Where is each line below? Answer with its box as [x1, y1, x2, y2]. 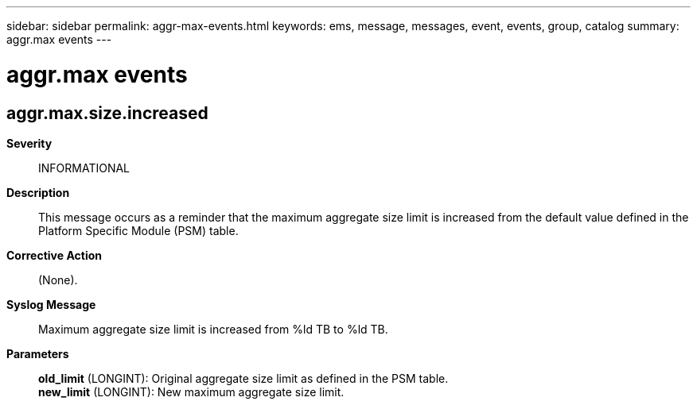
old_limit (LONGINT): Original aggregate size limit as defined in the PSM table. [38, 371, 449, 385]
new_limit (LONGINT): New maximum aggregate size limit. [38, 384, 345, 399]
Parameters [6, 346, 69, 361]
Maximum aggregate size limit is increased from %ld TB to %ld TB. [38, 322, 388, 336]
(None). [38, 272, 78, 287]
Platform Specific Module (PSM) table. [38, 223, 239, 237]
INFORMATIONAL [38, 160, 130, 175]
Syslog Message [6, 297, 96, 311]
